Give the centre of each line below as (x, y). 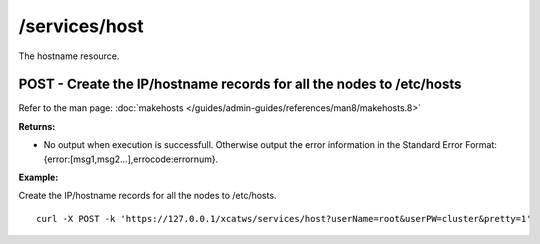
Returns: (37, 126)
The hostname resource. (69, 56)
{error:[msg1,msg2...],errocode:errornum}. (131, 159)
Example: (38, 177)
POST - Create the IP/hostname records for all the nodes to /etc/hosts (240, 84)
